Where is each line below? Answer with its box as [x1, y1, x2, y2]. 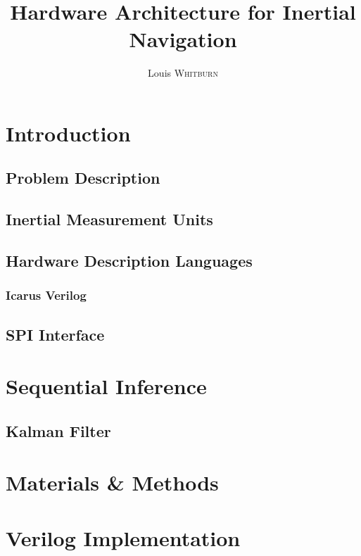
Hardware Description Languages [6, 250, 253, 272]
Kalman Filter [6, 419, 111, 441]
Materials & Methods [6, 468, 219, 497]
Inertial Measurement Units [6, 208, 213, 230]
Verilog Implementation [6, 523, 241, 552]
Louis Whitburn [148, 65, 218, 80]
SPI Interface [6, 323, 105, 345]
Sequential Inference [6, 372, 207, 400]
